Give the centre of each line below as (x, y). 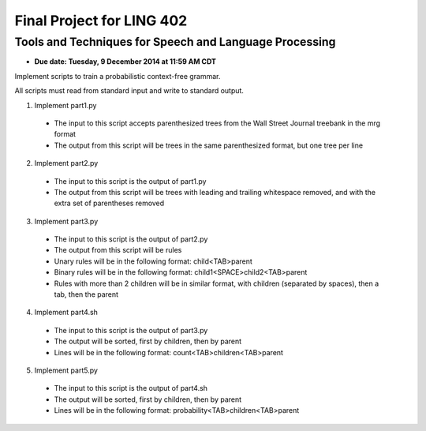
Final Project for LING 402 (101, 21)
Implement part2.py (66, 163)
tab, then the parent (86, 294)
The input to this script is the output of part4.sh (131, 388)
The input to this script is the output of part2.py (131, 239)
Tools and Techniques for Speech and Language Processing (175, 42)
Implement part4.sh (66, 313)
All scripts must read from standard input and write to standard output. (129, 91)
